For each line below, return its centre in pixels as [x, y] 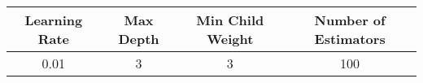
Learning [54, 20]
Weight [230, 39]
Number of [350, 20]
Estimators [350, 39]
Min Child [230, 20]
